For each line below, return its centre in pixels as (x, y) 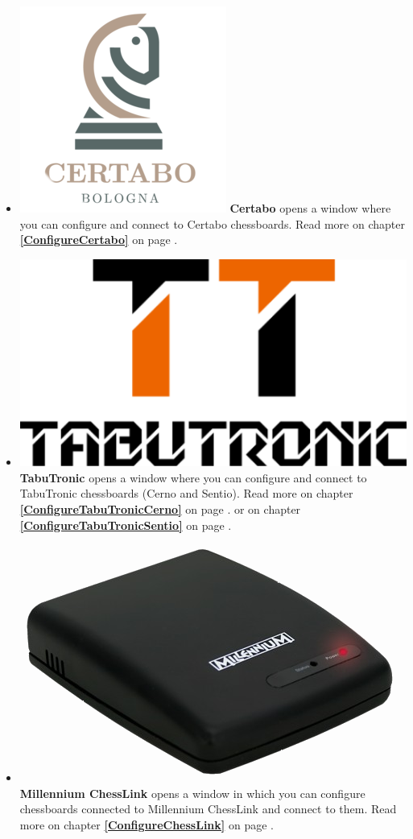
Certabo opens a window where (310, 208)
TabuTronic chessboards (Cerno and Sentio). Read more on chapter (186, 493)
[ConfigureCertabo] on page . (99, 240)
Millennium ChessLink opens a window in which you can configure (192, 793)
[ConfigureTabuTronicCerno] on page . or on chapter (160, 508)
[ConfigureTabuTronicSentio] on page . (126, 525)
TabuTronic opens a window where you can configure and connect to (193, 477)
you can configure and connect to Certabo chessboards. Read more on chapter (212, 223)
